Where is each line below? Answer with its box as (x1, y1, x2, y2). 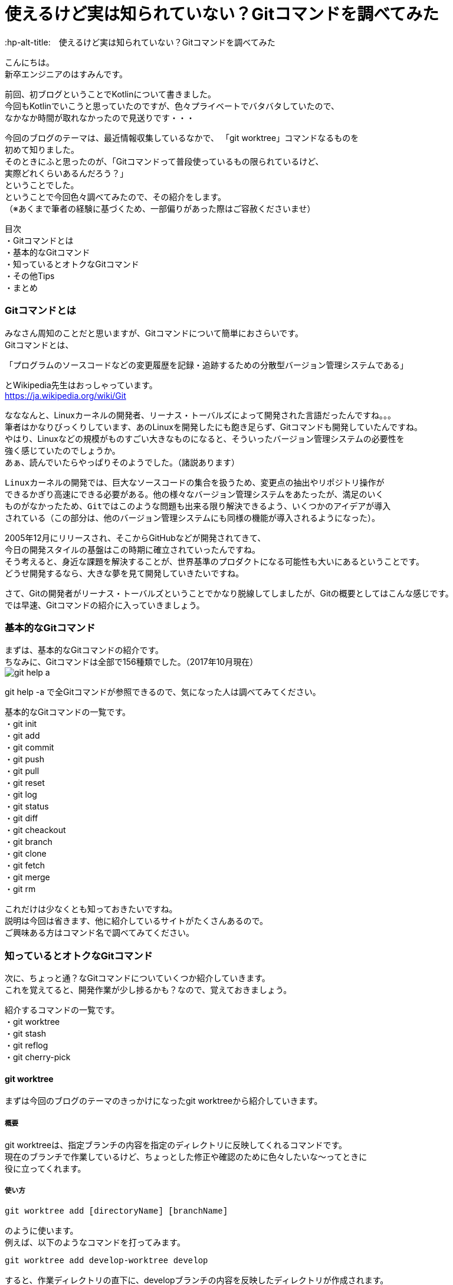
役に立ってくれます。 (5, 1163, 86, 1173)
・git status (5, 801, 49, 812)
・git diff (5, 813, 38, 824)
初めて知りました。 (5, 144, 79, 155)
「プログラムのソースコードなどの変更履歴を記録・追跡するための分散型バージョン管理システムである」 (5, 360, 409, 370)
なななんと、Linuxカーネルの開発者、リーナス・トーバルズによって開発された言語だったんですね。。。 (5, 409, 396, 420)
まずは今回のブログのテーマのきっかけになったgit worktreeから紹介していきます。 (5, 1096, 323, 1106)
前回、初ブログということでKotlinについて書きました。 (5, 88, 216, 99)
